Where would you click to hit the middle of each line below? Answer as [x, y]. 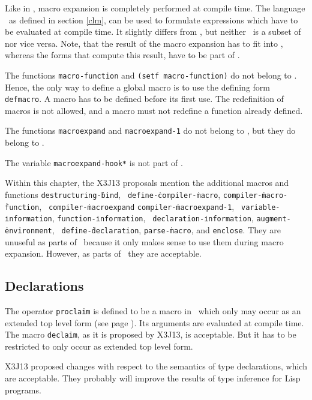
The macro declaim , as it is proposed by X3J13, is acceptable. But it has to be [151, 334]
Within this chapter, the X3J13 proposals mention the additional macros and [147, 183]
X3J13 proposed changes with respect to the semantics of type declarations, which [156, 366]
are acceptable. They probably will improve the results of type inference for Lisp [153, 378]
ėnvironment [28, 231]
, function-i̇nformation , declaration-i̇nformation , [153, 218]
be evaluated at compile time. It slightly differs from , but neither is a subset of [153, 31]
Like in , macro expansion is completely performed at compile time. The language [155, 8]
